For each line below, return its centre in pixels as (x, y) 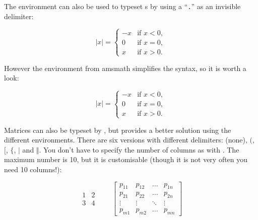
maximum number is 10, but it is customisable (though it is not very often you (126, 159)
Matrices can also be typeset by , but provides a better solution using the (118, 130)
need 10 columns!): (33, 169)
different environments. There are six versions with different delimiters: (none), (126, 140)
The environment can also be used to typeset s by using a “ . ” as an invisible (122, 6)
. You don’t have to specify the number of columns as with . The (139, 149)
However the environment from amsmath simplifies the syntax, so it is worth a (125, 68)
